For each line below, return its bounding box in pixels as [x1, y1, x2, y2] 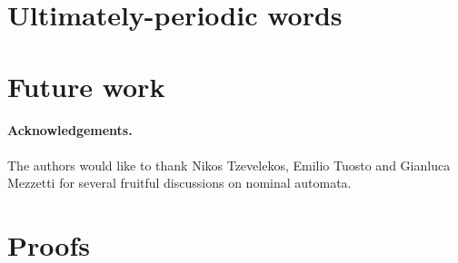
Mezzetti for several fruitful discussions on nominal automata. [7, 173, 352, 192]
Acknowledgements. [7, 121, 133, 140]
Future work [7, 67, 165, 104]
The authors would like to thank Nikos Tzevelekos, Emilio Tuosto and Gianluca [7, 155, 451, 174]
